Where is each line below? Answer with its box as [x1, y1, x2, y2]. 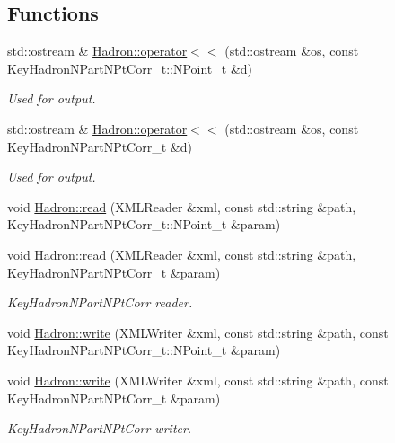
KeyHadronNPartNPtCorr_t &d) [7, 137, 192, 155]
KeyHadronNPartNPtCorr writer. [7, 419, 192, 438]
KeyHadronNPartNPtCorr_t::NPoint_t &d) [7, 58, 253, 77]
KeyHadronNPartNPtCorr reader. [7, 293, 193, 312]
